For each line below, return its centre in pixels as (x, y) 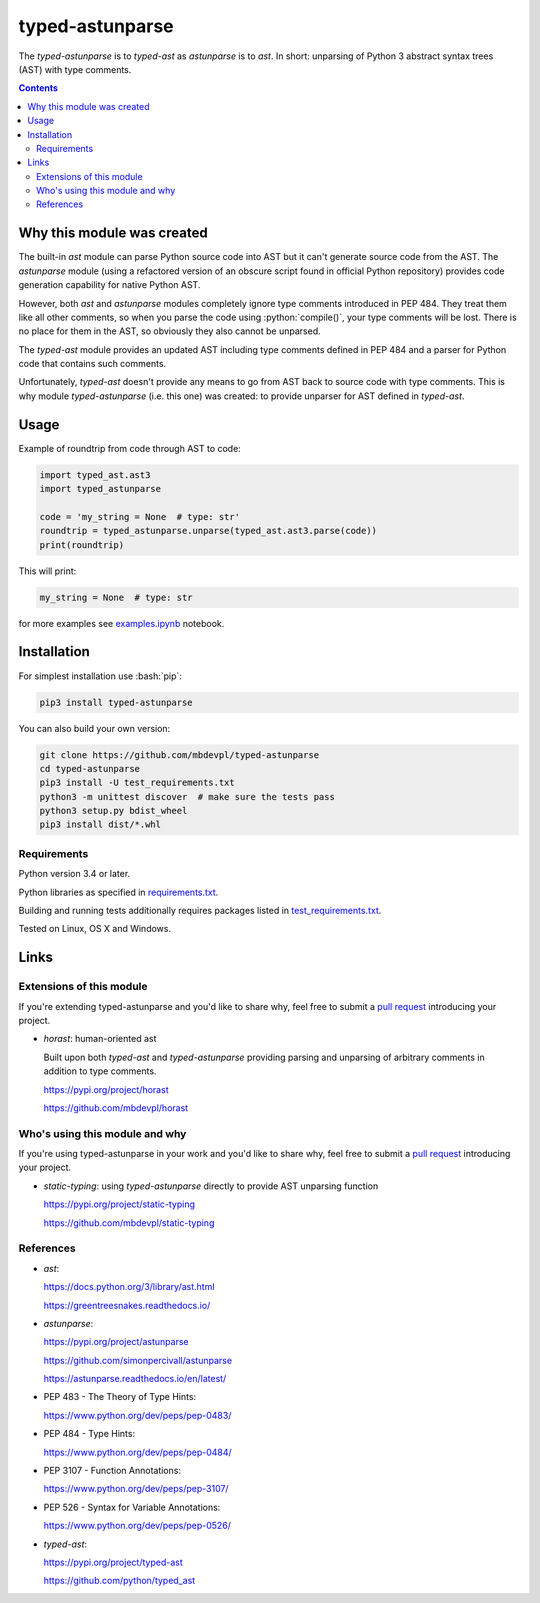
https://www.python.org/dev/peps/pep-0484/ (137, 1452)
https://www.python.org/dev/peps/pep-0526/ (137, 1526)
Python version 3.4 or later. (74, 874)
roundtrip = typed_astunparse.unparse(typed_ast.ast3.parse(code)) (208, 531)
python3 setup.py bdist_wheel (113, 811)
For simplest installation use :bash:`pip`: (100, 676)
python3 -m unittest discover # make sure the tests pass (187, 796)
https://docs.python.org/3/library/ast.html (129, 1287)
